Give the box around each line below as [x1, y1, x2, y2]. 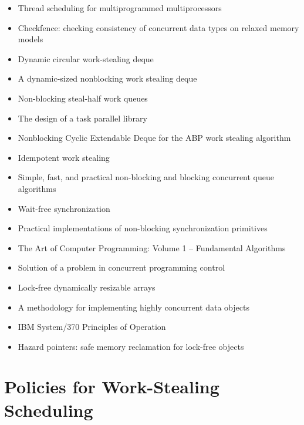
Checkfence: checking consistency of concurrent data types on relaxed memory [18, 21, 299, 33]
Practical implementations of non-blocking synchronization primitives [18, 222, 268, 234]
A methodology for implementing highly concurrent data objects [18, 301, 249, 313]
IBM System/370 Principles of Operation [18, 321, 166, 333]
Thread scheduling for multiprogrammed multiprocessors [18, 2, 222, 14]
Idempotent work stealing [18, 151, 110, 163]
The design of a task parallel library [18, 112, 147, 124]
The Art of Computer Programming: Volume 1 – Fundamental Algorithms [18, 241, 286, 254]
